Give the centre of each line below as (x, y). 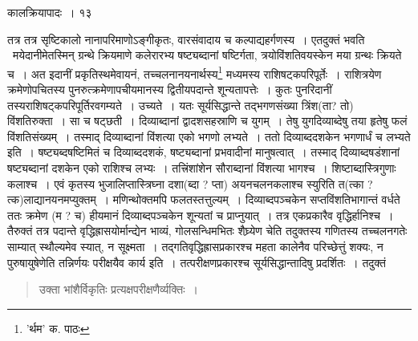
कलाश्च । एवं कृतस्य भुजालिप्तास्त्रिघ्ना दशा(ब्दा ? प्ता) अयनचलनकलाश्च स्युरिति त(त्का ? (190, 183)
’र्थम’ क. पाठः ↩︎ (58, 328)
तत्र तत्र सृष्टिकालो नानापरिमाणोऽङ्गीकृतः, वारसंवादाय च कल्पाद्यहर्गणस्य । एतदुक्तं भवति (186, 39)
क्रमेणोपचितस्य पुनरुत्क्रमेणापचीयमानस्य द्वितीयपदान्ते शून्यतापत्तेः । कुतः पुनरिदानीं (170, 89)
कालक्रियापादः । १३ (50, 12)
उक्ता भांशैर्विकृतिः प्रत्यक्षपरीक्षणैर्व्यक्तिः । (118, 289)
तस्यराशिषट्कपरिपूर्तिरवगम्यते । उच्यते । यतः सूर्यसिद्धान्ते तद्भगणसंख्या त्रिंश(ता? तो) (181, 105)
